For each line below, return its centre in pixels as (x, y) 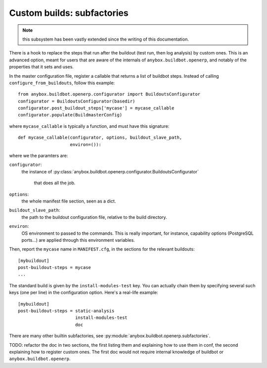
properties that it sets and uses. (42, 67)
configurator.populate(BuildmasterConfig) (70, 115)
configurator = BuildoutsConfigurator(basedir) (77, 101)
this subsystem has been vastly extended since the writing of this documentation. (106, 39)
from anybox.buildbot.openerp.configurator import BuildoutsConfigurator (109, 94)
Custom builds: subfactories (69, 13)
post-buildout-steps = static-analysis (66, 311)
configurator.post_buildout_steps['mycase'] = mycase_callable (96, 108)
